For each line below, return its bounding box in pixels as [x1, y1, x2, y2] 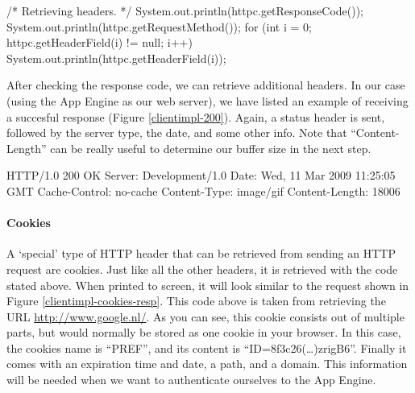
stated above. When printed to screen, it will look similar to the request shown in [6, 276, 409, 293]
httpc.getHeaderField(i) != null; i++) [6, 34, 193, 51]
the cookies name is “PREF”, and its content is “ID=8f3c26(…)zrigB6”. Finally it [6, 339, 407, 356]
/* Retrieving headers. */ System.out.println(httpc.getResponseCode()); [6, 2, 364, 19]
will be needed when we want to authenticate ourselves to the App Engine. [6, 371, 376, 388]
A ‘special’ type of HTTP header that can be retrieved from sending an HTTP [6, 245, 396, 262]
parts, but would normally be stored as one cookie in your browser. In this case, [6, 324, 401, 341]
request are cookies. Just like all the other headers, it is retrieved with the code [6, 260, 398, 277]
